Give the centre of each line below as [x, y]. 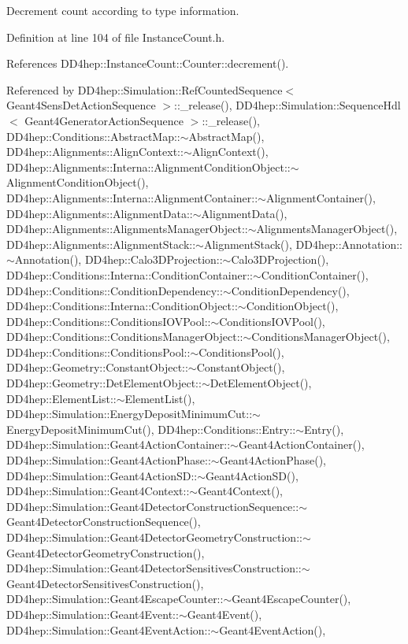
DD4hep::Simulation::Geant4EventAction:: [109, 629]
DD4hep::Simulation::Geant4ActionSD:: [102, 475]
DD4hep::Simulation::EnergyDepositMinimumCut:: [130, 414]
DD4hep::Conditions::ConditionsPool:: [98, 352]
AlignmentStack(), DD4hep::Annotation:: [303, 244]
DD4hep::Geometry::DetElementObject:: [104, 383]
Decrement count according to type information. [123, 10]
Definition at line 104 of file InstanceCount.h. [116, 37]
